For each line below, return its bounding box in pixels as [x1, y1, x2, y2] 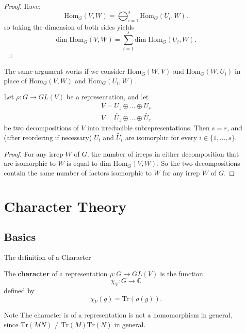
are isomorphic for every [125, 132, 197, 142]
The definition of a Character [4, 252, 91, 262]
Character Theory [4, 196, 127, 216]
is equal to [66, 158, 98, 168]
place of [4, 75, 27, 85]
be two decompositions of [4, 123, 79, 133]
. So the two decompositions [157, 158, 240, 168]
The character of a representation [4, 268, 108, 278]
